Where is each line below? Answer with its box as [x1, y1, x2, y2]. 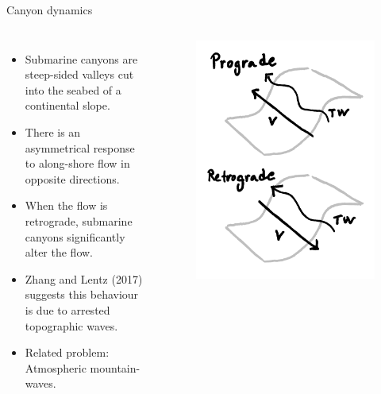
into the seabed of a [25, 81, 121, 98]
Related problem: [25, 344, 110, 361]
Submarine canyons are [25, 50, 138, 67]
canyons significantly [25, 228, 125, 245]
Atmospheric [25, 359, 87, 376]
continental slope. [25, 97, 110, 114]
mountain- [90, 359, 140, 376]
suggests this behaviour [25, 286, 139, 303]
